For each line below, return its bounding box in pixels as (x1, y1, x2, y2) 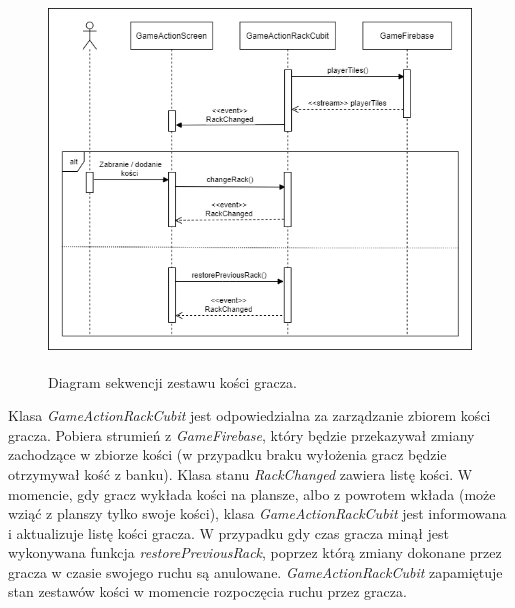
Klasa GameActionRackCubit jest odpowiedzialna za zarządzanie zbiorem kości (8, 405, 491, 426)
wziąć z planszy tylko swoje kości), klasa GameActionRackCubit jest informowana (8, 503, 507, 524)
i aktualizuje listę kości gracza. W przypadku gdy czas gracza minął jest (8, 522, 450, 543)
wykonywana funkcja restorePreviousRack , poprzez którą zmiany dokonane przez (8, 542, 502, 563)
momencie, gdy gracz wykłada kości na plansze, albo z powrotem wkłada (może (8, 483, 496, 504)
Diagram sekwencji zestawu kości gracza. (48, 371, 297, 392)
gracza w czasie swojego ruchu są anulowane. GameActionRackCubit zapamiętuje (8, 561, 503, 582)
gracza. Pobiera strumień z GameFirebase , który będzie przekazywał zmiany (8, 424, 475, 445)
